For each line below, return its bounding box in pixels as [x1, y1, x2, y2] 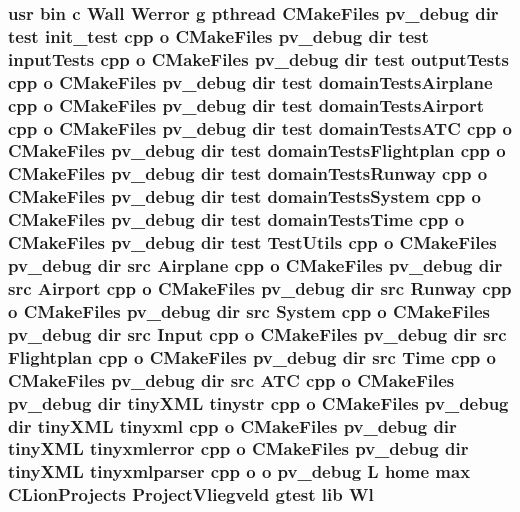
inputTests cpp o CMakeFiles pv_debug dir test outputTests [8, 46, 509, 71]
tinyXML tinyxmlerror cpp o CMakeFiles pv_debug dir [8, 436, 469, 461]
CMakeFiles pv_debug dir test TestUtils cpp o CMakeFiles [8, 230, 497, 255]
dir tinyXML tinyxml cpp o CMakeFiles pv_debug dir [8, 413, 457, 438]
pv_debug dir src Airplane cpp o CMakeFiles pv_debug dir [8, 253, 503, 278]
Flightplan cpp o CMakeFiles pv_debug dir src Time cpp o [8, 344, 496, 369]
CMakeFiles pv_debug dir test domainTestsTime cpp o [8, 207, 465, 232]
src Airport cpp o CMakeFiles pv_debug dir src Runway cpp [8, 275, 512, 300]
